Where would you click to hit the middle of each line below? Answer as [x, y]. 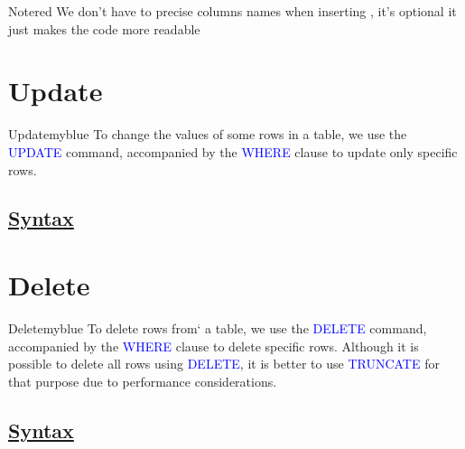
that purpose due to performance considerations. [143, 381]
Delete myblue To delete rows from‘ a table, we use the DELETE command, [218, 328]
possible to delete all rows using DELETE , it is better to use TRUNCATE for [224, 364]
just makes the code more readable [104, 28]
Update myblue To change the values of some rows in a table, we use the [208, 134]
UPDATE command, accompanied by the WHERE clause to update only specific [233, 151]
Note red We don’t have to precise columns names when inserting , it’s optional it [232, 11]
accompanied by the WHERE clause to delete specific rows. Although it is [214, 346]
